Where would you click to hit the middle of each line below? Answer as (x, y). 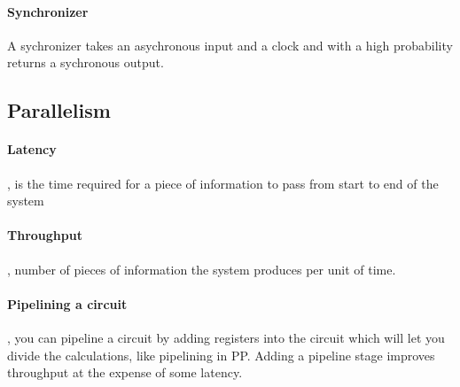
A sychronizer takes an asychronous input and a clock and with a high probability (230, 45)
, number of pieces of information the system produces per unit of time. (202, 269)
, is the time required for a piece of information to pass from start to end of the (223, 183)
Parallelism (59, 110)
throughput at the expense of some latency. (125, 372)
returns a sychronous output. (86, 62)
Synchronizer (48, 11)
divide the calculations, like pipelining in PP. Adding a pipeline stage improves (221, 355)
